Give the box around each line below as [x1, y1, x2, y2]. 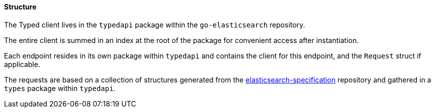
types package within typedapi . [4, 83, 116, 92]
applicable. [4, 59, 40, 68]
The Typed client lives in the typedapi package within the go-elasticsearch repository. [4, 20, 305, 29]
